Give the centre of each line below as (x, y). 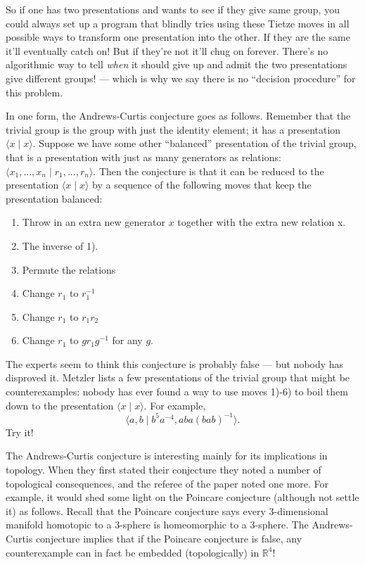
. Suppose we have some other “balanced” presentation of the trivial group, (194, 143)
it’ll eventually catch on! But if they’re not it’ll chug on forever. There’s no (167, 50)
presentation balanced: (54, 198)
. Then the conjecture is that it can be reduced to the (209, 171)
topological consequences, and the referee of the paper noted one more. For (167, 483)
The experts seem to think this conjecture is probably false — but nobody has (175, 363)
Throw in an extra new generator (94, 222)
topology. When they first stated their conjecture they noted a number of (164, 469)
